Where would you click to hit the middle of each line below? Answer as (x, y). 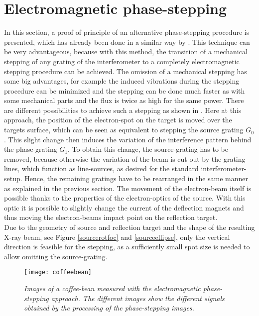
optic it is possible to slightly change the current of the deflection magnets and (124, 207)
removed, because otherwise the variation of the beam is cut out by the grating (125, 158)
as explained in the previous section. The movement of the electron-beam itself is (128, 188)
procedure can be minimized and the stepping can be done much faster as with (125, 90)
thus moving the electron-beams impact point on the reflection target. (111, 217)
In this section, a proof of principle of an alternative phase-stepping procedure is (127, 32)
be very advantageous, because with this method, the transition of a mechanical (126, 52)
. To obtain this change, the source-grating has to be (148, 149)
